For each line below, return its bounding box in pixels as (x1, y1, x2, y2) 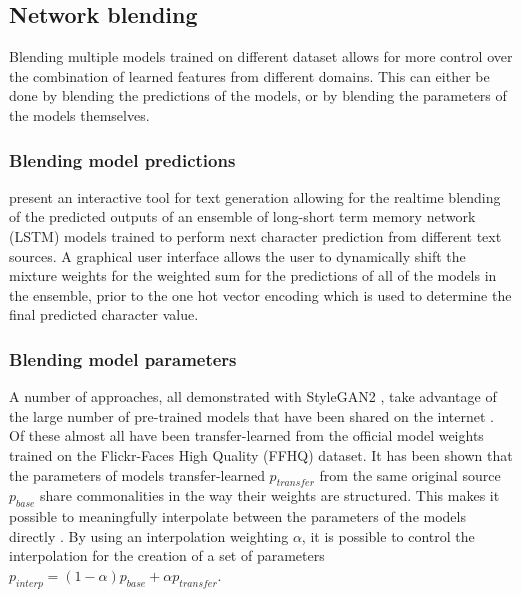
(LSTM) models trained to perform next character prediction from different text (9, 225, 502, 246)
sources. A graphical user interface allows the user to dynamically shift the (9, 245, 466, 266)
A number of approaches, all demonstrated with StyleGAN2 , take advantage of (9, 386, 497, 407)
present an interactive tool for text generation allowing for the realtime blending (9, 186, 501, 207)
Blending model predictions (9, 147, 236, 172)
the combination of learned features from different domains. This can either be (9, 65, 490, 86)
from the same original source (319, 464, 501, 485)
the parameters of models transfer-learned (9, 464, 265, 485)
